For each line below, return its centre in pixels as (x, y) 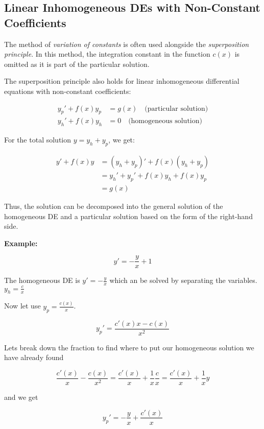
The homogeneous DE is (42, 280)
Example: (21, 243)
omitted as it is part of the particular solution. (77, 64)
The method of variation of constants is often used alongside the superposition (127, 44)
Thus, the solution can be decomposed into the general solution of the (114, 206)
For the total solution (38, 140)
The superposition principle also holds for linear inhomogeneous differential (122, 81)
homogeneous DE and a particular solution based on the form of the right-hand (128, 216)
